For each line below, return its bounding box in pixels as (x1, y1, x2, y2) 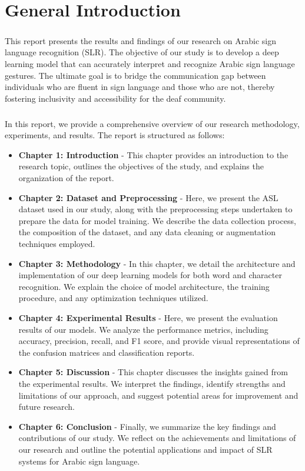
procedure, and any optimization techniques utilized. (18, 292, 208, 304)
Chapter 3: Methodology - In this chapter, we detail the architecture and (18, 257, 296, 269)
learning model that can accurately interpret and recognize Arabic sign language (5, 57, 295, 69)
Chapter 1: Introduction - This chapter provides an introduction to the (18, 148, 289, 161)
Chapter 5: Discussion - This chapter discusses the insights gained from (18, 366, 288, 378)
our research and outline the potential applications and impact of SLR (18, 443, 273, 455)
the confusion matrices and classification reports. (18, 346, 195, 358)
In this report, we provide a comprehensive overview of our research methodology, (5, 117, 300, 129)
